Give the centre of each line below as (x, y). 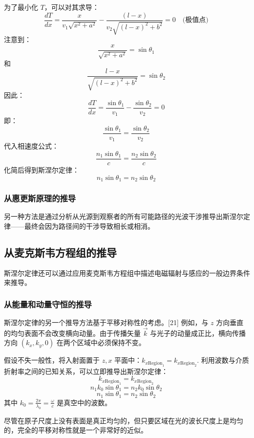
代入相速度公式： (31, 146)
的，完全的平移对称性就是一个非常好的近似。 (76, 430)
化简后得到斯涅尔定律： (42, 170)
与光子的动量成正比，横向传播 (198, 333)
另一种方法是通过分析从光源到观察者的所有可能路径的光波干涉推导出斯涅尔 (124, 216)
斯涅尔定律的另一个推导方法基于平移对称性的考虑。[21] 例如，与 (106, 322)
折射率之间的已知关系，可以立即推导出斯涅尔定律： (86, 371)
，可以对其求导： (72, 7)
